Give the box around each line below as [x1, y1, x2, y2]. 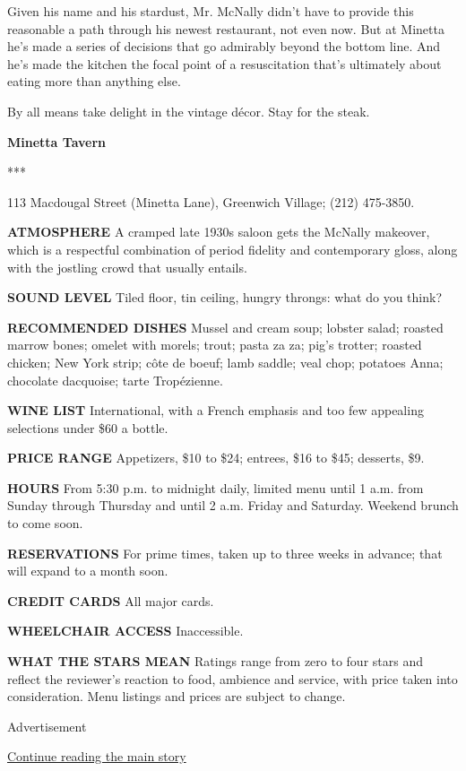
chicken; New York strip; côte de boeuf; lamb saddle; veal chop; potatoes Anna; [7, 352, 444, 371]
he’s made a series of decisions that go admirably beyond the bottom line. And [7, 37, 441, 56]
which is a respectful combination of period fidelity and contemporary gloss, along [7, 239, 458, 258]
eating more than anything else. [7, 72, 181, 91]
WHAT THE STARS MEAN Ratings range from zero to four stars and [7, 652, 423, 671]
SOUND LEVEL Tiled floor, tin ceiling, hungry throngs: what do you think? [7, 288, 442, 307]
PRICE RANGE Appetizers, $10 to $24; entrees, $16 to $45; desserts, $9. [7, 448, 425, 467]
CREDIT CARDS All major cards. [7, 591, 214, 610]
